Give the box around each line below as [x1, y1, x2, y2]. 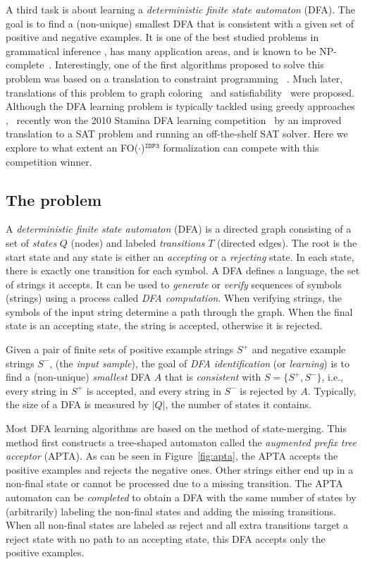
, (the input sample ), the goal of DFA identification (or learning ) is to [49, 355, 349, 370]
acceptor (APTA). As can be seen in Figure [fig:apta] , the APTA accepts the [6, 448, 338, 463]
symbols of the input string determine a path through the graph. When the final [6, 304, 353, 319]
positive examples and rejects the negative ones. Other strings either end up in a [6, 462, 354, 477]
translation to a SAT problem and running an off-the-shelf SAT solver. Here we [6, 126, 348, 141]
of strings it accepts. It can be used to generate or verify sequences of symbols [6, 276, 342, 291]
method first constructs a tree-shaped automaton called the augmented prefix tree [6, 434, 357, 449]
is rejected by [240, 383, 297, 398]
